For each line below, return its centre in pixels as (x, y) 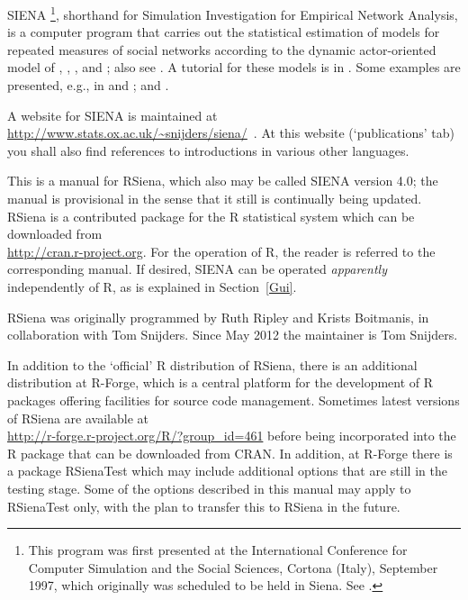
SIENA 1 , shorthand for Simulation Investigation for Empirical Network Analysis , (233, 13)
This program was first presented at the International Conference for (218, 550)
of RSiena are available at (78, 418)
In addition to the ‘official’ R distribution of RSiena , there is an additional (212, 364)
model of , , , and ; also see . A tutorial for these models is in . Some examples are (234, 67)
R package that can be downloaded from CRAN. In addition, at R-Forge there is (230, 453)
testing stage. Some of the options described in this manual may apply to (209, 488)
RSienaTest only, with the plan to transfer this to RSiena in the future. (204, 506)
